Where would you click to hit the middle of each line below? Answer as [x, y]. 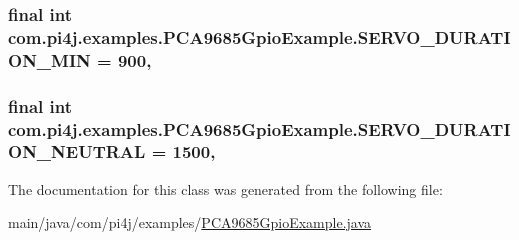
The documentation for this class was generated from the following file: [225, 188]
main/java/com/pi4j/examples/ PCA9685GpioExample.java [190, 222]
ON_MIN [49, 59]
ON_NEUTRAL [77, 151]
